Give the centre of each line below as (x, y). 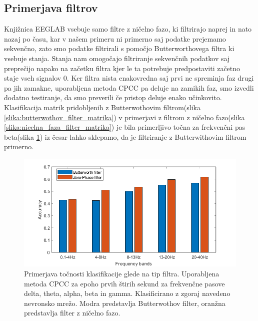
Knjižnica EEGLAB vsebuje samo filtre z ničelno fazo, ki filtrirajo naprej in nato (128, 29)
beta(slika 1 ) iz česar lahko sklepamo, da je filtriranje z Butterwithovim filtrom (125, 136)
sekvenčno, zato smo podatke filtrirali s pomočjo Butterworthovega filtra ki (119, 48)
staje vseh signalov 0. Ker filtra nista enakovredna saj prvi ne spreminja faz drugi (129, 78)
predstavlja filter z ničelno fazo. (72, 313)
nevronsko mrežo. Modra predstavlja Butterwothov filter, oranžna (125, 303)
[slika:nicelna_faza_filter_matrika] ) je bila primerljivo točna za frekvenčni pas (125, 127)
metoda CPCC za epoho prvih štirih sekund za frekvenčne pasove (124, 283)
